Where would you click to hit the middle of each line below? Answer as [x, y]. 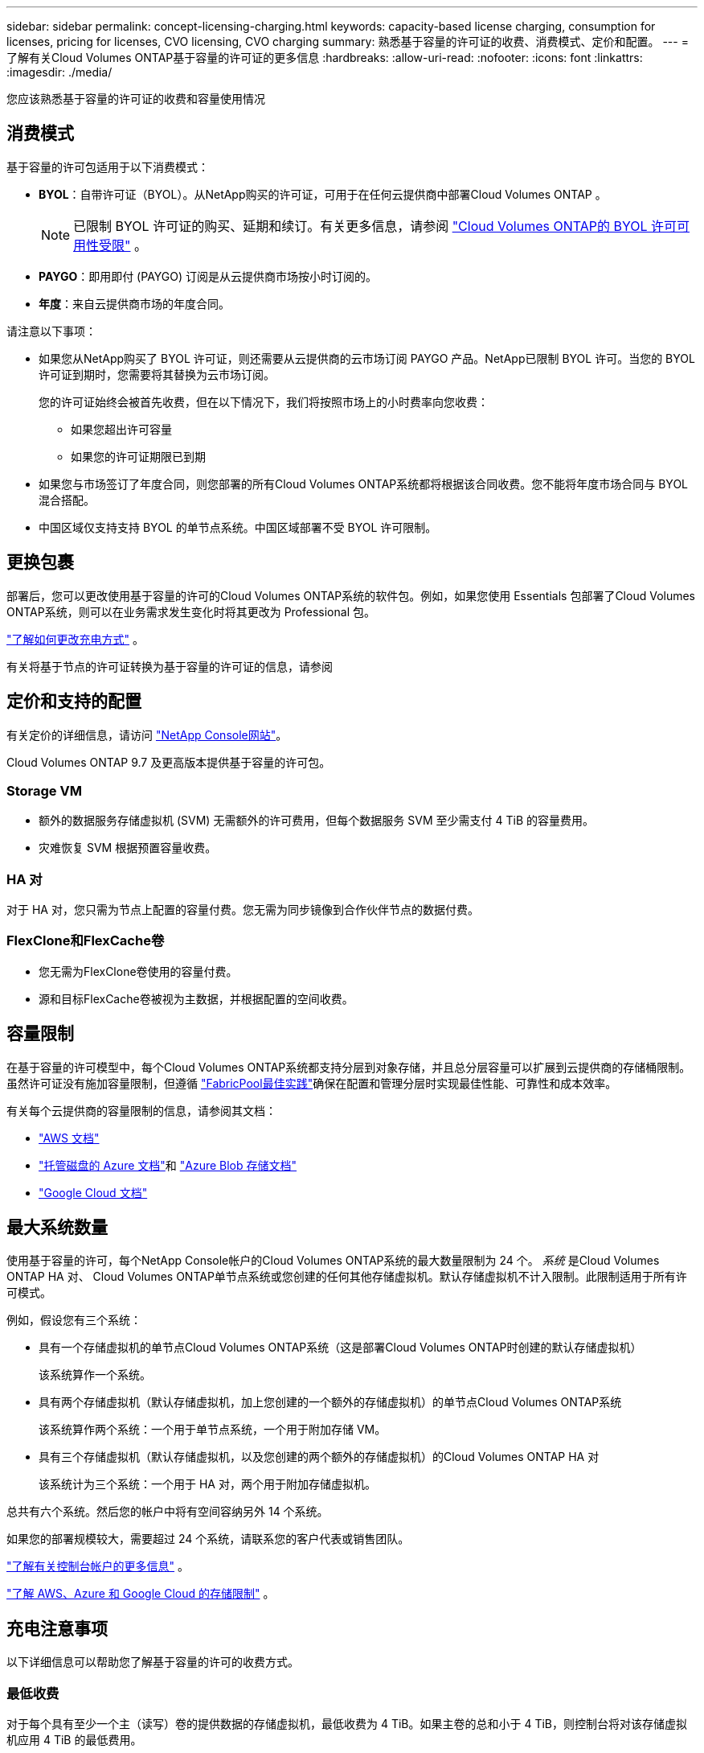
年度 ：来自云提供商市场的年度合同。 [134, 303]
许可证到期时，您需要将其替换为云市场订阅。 [157, 374]
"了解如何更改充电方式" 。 [75, 639]
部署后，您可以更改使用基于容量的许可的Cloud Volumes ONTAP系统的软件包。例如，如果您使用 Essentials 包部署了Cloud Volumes [351, 595]
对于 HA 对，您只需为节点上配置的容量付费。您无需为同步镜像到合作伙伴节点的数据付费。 [243, 910]
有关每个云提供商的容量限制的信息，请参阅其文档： [141, 1110]
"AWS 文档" [69, 1138]
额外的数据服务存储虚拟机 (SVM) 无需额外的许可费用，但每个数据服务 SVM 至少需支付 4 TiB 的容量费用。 [316, 821]
